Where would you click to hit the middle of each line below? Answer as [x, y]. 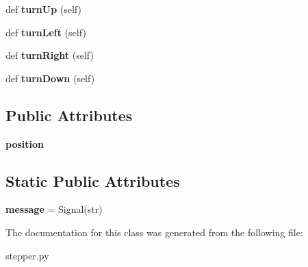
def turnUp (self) [43, 9]
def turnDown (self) [50, 78]
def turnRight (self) [50, 55]
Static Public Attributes [93, 180]
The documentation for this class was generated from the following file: [154, 232]
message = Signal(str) [54, 209]
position [25, 143]
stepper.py [27, 255]
